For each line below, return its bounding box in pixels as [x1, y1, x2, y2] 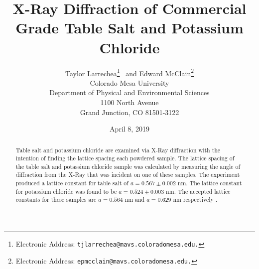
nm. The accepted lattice [166, 187, 231, 195]
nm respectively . [173, 195, 218, 204]
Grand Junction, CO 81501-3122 [80, 107, 179, 117]
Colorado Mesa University [90, 77, 169, 88]
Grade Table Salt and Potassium [15, 17, 244, 38]
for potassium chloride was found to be [15, 187, 117, 195]
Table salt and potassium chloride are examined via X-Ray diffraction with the [15, 145, 221, 154]
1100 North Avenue [100, 97, 159, 107]
